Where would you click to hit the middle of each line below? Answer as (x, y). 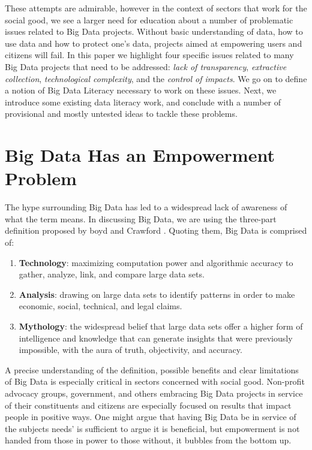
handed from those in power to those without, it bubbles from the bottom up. (148, 440)
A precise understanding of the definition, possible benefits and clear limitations (152, 369)
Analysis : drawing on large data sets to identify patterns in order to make (157, 294)
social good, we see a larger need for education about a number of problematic (149, 19)
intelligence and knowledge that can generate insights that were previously (156, 338)
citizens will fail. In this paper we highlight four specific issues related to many (149, 55)
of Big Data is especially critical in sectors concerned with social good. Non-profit (155, 381)
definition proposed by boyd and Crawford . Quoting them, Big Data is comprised (156, 230)
